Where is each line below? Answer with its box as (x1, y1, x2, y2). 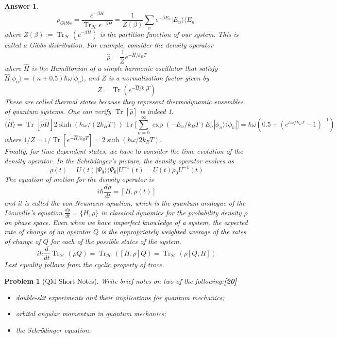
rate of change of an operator (4, 226, 91, 237)
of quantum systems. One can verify (4, 106, 111, 116)
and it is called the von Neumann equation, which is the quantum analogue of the (4, 198, 246, 208)
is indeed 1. (140, 106, 174, 116)
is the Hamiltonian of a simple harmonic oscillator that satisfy (32, 63, 218, 73)
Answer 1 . (4, 1, 38, 11)
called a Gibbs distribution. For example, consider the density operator (4, 39, 213, 49)
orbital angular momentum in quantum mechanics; (16, 308, 166, 319)
